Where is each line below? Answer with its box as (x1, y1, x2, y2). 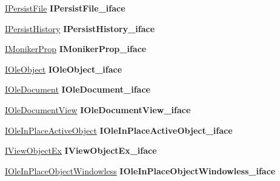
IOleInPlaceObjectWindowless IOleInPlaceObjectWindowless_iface (5, 164, 276, 177)
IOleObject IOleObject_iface (5, 62, 122, 75)
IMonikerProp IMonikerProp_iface (5, 42, 147, 55)
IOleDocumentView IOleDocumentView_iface (5, 103, 191, 116)
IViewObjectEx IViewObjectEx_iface (5, 144, 157, 157)
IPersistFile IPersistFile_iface (5, 2, 125, 14)
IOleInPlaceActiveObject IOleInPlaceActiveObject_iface (5, 123, 233, 136)
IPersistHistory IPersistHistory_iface (5, 22, 155, 35)
